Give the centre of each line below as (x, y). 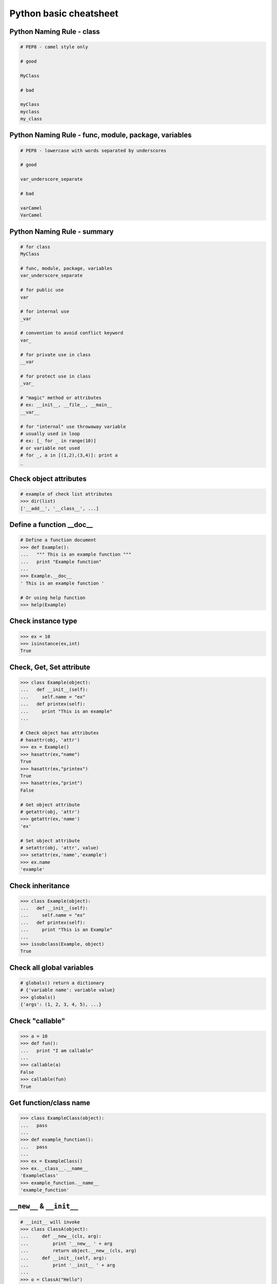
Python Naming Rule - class (55, 32)
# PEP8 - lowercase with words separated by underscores (93, 150)
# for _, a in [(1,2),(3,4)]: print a (69, 455)
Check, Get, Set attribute (50, 667)
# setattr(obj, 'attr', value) (60, 848)
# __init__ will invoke (50, 1222)
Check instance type (43, 621)
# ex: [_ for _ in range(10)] (58, 441)
